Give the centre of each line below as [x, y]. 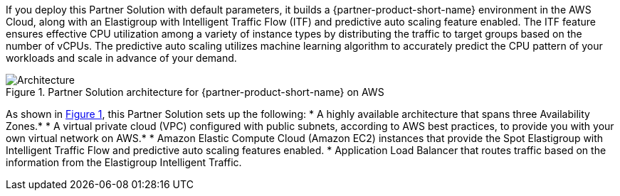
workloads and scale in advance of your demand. [121, 58]
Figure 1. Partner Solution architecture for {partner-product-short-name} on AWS [195, 92]
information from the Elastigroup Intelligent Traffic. [124, 162]
